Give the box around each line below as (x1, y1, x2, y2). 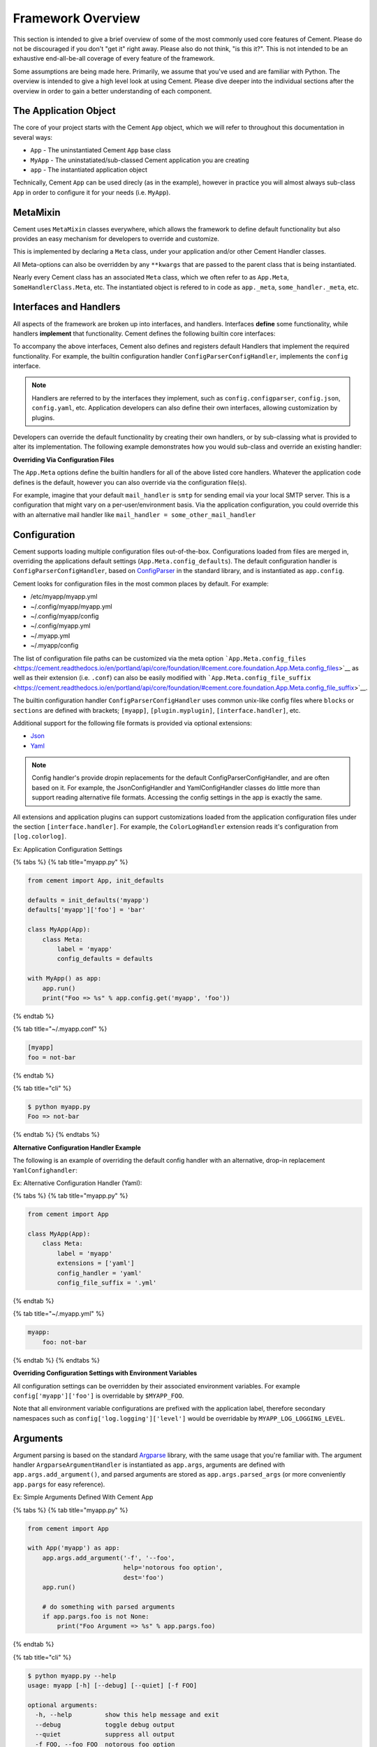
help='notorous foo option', (123, 1564, 223, 1572)
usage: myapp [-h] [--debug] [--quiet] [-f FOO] (27, 1681, 198, 1690)
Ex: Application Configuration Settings (13, 845, 123, 853)
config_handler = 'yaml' (57, 1269, 142, 1277)
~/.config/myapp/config (30, 612, 99, 621)
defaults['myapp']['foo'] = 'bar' (27, 906, 146, 914)
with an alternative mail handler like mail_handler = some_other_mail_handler (13, 510, 256, 519)
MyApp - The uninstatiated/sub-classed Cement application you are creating (30, 156, 249, 164)
